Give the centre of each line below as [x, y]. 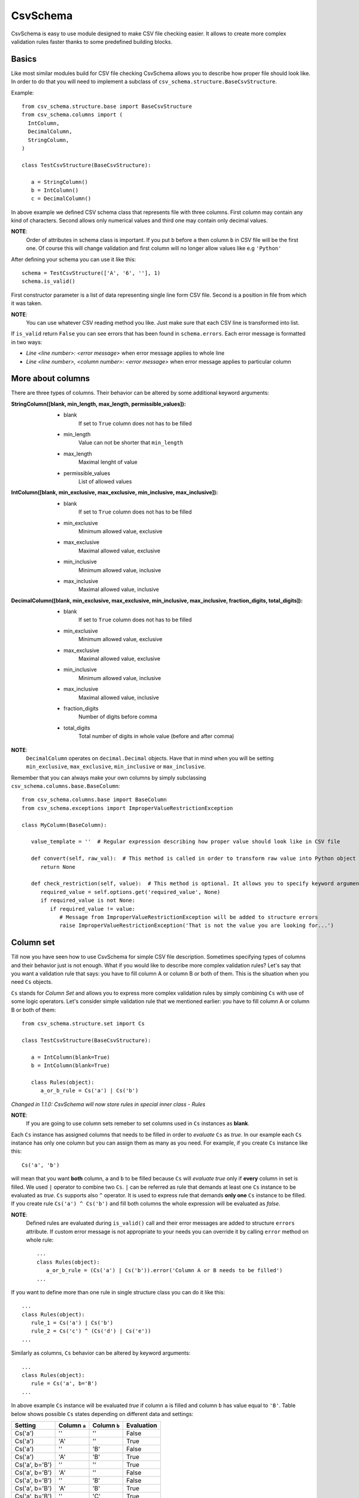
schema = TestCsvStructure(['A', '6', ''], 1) [91, 273]
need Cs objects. [32, 982]
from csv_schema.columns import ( [72, 115]
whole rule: [40, 1240]
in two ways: [27, 342]
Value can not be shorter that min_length [131, 443]
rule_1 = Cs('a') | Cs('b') [72, 1323]
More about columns [51, 378]
